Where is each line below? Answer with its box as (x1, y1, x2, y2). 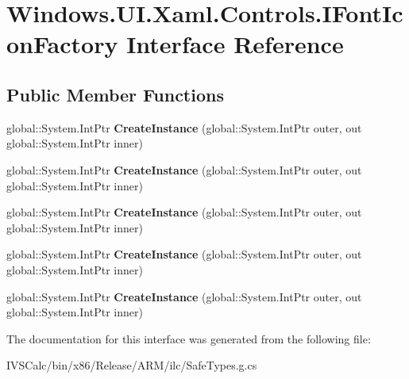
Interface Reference (126, 28, 344, 60)
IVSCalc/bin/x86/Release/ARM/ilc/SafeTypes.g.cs (6, 357, 257, 373)
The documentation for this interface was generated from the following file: (6, 330, 371, 346)
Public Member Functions (6, 82, 224, 106)
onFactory (6, 28, 118, 60)
